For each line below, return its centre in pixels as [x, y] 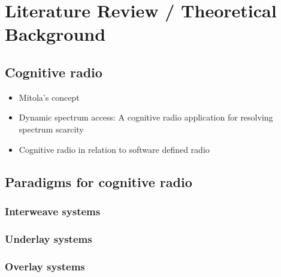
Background [55, 34]
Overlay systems [45, 266]
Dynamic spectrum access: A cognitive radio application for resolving [146, 117]
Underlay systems [49, 238]
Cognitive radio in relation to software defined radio [114, 149]
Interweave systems [53, 211]
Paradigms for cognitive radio [99, 181]
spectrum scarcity [51, 129]
